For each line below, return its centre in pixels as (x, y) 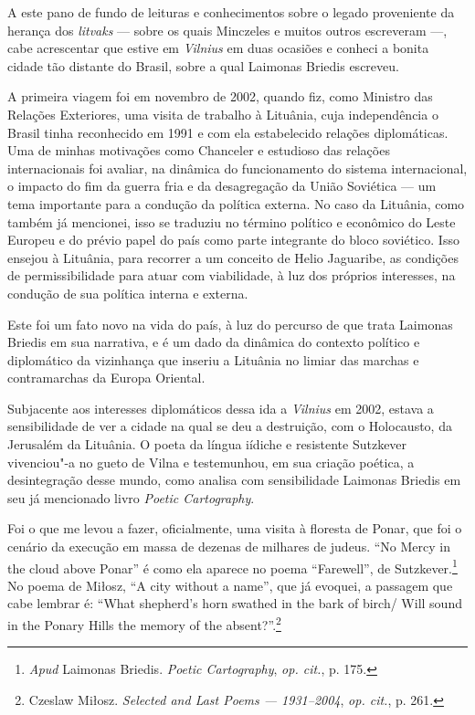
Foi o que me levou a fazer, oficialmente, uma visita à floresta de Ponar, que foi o (235, 528)
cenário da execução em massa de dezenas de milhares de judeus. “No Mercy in (229, 547)
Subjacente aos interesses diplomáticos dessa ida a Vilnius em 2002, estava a (221, 408)
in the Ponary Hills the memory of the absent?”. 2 (144, 623)
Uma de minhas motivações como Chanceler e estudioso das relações (199, 150)
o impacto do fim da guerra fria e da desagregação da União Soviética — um (222, 186)
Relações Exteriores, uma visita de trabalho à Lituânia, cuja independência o (223, 114)
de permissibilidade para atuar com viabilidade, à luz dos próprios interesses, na (232, 275)
